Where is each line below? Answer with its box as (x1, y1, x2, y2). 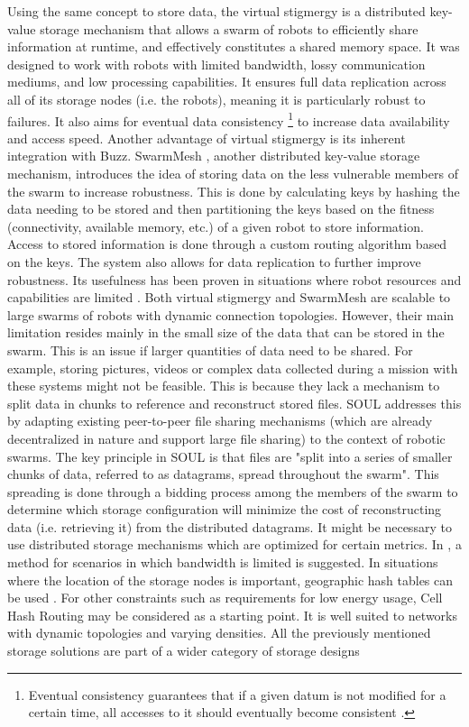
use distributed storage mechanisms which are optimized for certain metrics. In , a (7, 535, 462, 554)
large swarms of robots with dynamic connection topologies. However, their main (7, 305, 455, 324)
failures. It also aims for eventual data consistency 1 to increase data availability (7, 108, 450, 130)
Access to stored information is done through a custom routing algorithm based (7, 235, 447, 253)
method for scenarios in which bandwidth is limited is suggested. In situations (7, 553, 438, 572)
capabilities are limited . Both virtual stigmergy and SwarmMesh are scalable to (7, 288, 451, 307)
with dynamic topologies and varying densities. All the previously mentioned (7, 623, 431, 642)
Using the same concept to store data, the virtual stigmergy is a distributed (7, 2, 426, 20)
